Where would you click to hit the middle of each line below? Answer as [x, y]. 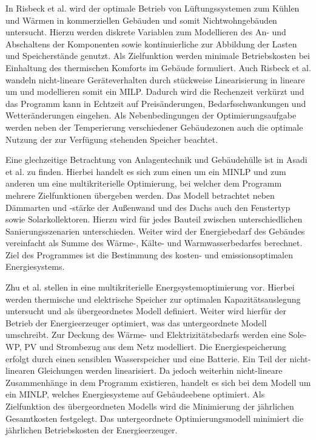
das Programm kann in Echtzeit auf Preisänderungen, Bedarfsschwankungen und [156, 103]
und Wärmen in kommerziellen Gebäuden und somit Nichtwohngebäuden [141, 20]
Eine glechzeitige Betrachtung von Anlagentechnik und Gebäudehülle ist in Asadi [156, 160]
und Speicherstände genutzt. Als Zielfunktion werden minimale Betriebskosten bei [158, 56]
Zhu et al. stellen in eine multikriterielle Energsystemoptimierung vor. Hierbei [150, 287]
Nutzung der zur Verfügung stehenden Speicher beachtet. [112, 139]
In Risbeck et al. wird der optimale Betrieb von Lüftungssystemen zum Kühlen [153, 8]
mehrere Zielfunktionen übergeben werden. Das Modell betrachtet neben [140, 195]
